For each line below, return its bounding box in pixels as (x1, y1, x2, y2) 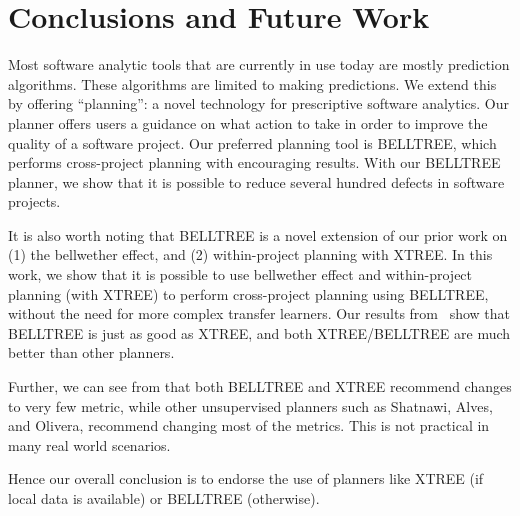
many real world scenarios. (8, 434, 171, 455)
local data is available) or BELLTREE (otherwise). (8, 488, 320, 508)
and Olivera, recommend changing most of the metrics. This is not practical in (8, 415, 490, 436)
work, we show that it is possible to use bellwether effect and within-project (8, 264, 473, 285)
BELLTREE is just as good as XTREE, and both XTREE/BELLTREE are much (8, 322, 511, 343)
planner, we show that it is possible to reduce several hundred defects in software (8, 171, 505, 192)
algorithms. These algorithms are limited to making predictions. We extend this (8, 73, 497, 94)
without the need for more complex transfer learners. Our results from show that (8, 303, 511, 324)
